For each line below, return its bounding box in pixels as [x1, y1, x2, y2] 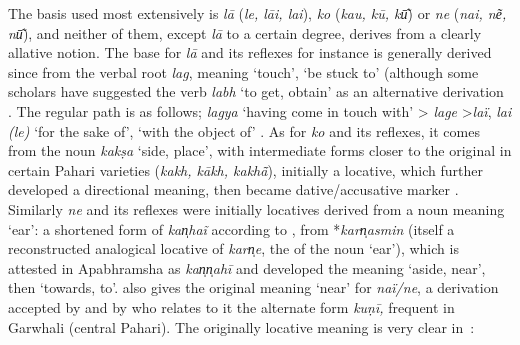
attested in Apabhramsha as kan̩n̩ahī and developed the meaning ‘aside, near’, [8, 257, 486, 278]
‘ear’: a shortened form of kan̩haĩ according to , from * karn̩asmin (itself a [8, 218, 455, 239]
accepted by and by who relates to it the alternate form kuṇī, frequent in [8, 296, 455, 317]
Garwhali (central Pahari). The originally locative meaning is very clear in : [8, 316, 475, 337]
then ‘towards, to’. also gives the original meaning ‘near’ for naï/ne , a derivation [8, 277, 499, 298]
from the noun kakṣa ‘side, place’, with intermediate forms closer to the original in [8, 140, 512, 161]
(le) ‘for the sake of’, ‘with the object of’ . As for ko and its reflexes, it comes [8, 120, 480, 141]
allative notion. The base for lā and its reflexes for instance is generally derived [8, 42, 492, 63]
